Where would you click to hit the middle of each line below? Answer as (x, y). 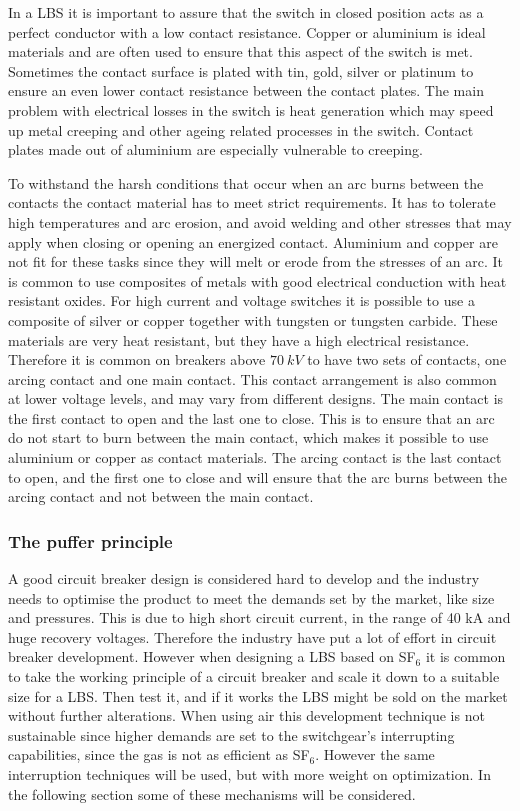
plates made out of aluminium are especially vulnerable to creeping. (215, 149)
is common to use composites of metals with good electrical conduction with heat (257, 280)
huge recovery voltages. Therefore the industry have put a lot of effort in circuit (252, 636)
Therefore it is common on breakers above (137, 359)
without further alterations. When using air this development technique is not (246, 715)
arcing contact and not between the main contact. (161, 496)
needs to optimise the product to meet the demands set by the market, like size (251, 597)
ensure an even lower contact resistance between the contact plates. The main (246, 90)
